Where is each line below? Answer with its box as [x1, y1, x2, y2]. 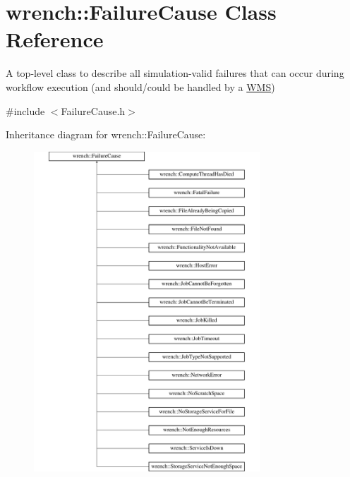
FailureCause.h [61, 103, 126, 118]
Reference [6, 25, 104, 54]
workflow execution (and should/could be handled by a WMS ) [6, 79, 275, 94]
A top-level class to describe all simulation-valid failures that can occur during [6, 66, 344, 80]
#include [6, 103, 45, 118]
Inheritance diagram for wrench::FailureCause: [6, 127, 206, 142]
